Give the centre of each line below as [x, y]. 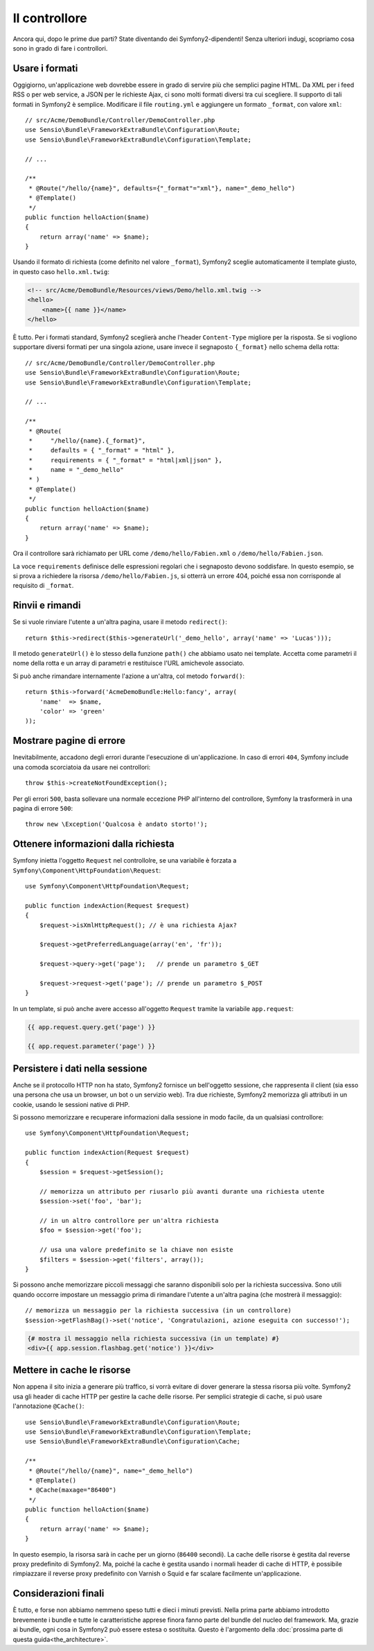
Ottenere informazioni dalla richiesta [93, 844]
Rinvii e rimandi [47, 606]
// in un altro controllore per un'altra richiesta [129, 1220]
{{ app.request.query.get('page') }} [91, 1027]
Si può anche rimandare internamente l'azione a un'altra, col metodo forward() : [129, 676]
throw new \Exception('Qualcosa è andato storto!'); [116, 824]
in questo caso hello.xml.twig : [61, 271]
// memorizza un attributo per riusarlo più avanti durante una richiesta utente [182, 1191]
